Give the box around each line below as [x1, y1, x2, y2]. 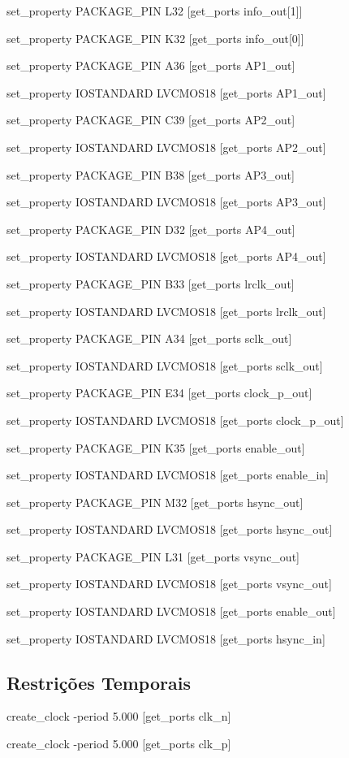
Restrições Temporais [6, 669, 191, 695]
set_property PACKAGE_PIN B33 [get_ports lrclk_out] [6, 275, 295, 292]
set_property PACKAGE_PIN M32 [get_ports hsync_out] [6, 493, 304, 510]
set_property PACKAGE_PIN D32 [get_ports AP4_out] [6, 220, 295, 237]
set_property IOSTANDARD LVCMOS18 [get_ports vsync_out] [6, 575, 332, 592]
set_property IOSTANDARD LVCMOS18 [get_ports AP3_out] [6, 193, 326, 210]
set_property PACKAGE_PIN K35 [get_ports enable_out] [6, 439, 305, 456]
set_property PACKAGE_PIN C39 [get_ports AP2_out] [6, 111, 295, 128]
